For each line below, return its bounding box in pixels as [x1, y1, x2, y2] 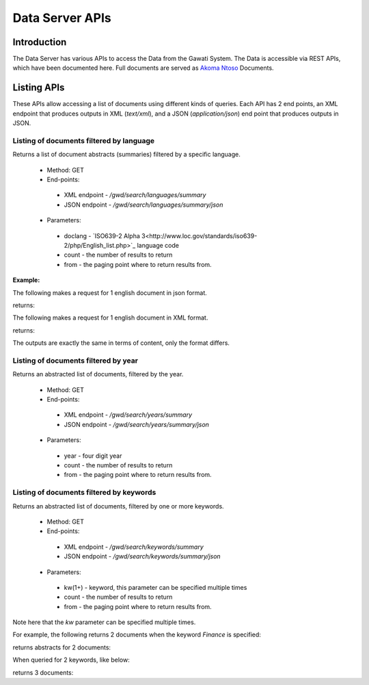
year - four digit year [64, 452, 122, 460]
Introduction [12, 36, 67, 48]
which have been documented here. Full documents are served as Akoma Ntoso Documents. [12, 64, 274, 72]
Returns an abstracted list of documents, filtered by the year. [12, 370, 184, 378]
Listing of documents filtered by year [12, 356, 138, 365]
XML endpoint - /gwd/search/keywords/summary [64, 543, 204, 551]
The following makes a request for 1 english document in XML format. [12, 313, 208, 322]
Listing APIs [12, 82, 65, 94]
